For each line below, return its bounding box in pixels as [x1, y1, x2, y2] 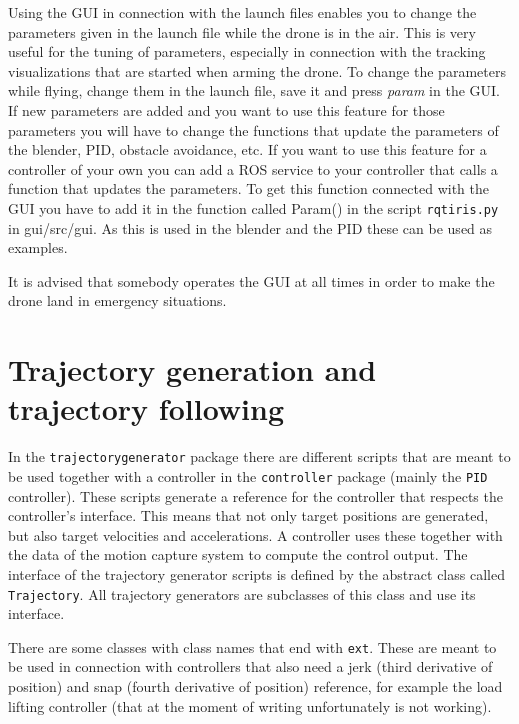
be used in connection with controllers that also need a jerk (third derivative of [8, 656, 493, 677]
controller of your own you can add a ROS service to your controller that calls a [8, 158, 498, 179]
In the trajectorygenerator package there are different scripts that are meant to [8, 446, 511, 467]
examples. [8, 237, 68, 258]
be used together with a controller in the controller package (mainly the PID [8, 465, 488, 486]
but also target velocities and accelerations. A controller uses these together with [8, 524, 503, 545]
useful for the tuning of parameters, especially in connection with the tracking [8, 41, 486, 62]
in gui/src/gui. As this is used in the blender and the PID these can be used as [8, 217, 493, 238]
